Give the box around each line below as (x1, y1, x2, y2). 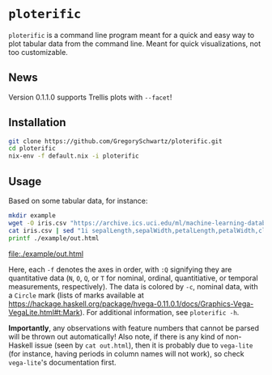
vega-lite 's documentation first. (8, 357, 117, 367)
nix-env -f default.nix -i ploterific (8, 152, 139, 160)
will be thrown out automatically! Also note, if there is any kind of (8, 331, 224, 341)
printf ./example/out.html (8, 234, 100, 242)
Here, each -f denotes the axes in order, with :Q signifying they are (8, 264, 232, 274)
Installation (8, 116, 66, 129)
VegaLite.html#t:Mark (8, 307, 81, 317)
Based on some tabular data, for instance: (8, 196, 148, 205)
